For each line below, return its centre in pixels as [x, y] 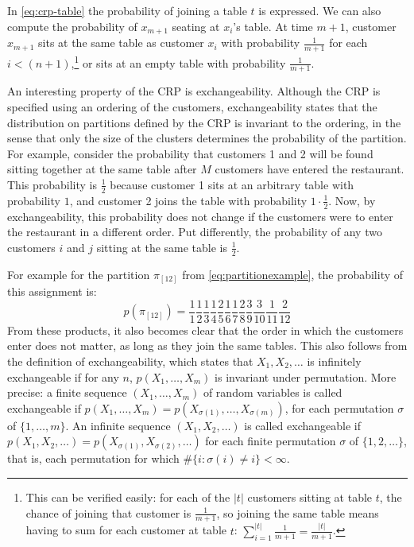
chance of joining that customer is [108, 512]
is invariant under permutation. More [306, 376]
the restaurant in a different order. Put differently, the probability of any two [195, 232]
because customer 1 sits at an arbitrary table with [232, 184]
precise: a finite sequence [67, 392]
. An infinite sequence [118, 425]
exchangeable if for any [63, 376]
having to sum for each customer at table [126, 530]
